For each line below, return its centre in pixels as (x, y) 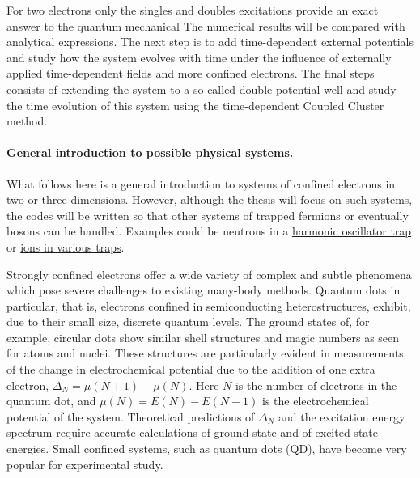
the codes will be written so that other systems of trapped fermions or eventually (208, 215)
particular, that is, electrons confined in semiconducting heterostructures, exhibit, (209, 305)
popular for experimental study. (85, 464)
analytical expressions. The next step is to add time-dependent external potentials (210, 42)
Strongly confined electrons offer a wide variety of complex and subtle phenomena (209, 274)
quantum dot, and (51, 401)
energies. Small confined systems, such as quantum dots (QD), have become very (207, 448)
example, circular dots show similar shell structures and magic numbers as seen (203, 337)
